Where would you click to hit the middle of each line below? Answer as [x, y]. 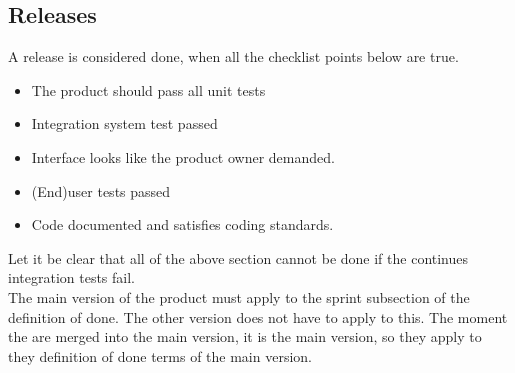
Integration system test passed [124, 123]
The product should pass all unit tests [148, 89]
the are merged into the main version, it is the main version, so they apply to [245, 336]
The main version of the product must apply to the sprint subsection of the [239, 296]
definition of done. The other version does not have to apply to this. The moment [258, 316]
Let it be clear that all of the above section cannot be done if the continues [238, 257]
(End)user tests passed [101, 190]
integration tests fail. [71, 277]
